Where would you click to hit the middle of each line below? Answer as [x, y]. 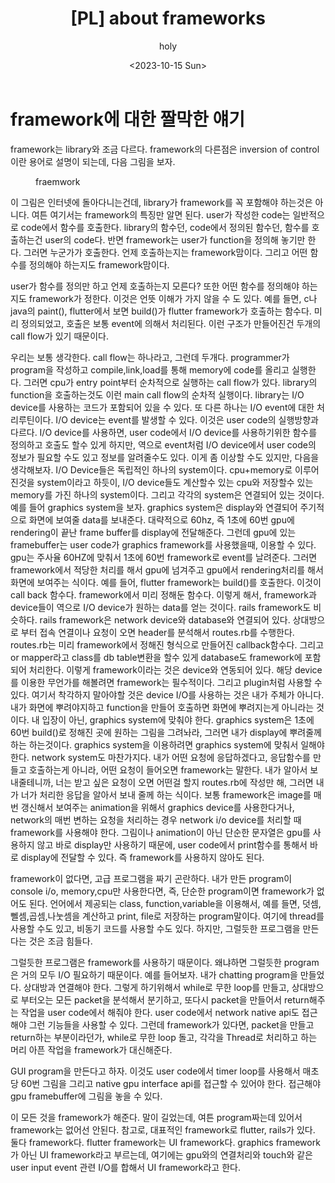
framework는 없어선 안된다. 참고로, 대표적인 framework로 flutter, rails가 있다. [163, 1129]
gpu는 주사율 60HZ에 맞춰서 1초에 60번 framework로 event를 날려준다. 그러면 [164, 557]
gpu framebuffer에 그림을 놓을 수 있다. [86, 1096]
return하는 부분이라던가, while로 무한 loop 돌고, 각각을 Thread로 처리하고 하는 [164, 1037]
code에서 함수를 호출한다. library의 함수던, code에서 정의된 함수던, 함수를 [165, 227]
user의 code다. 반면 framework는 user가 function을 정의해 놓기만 [175, 239]
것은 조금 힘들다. [60, 941]
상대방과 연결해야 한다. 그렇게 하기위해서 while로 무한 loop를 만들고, [156, 987]
